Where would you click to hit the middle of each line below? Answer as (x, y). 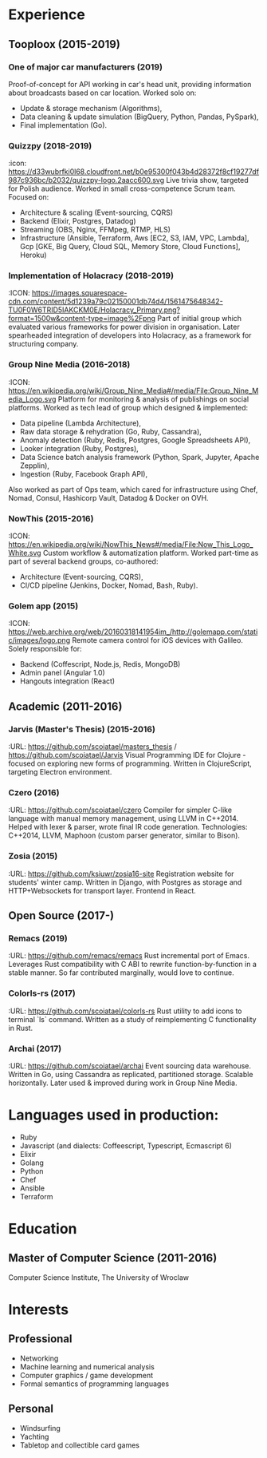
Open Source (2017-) (61, 916)
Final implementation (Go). (63, 125)
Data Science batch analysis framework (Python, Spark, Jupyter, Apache (139, 457)
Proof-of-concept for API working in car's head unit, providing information (130, 84)
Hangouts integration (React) (67, 681)
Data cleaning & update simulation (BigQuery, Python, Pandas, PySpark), (139, 117)
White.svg (25, 553)
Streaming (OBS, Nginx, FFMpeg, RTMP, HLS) (95, 230)
